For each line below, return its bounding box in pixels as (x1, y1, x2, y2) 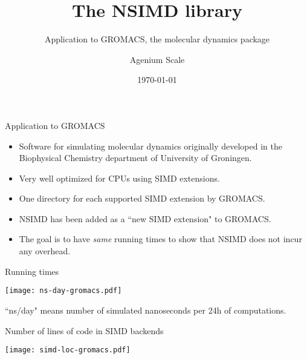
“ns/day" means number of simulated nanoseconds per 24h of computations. (5, 303, 286, 316)
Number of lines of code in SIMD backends (5, 324, 164, 337)
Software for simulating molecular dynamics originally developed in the (19, 139, 282, 152)
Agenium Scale (129, 53, 185, 65)
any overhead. (19, 245, 71, 257)
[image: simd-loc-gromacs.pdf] (5, 346, 131, 355)
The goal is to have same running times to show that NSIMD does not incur (19, 232, 302, 245)
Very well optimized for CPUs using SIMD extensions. (19, 171, 220, 184)
